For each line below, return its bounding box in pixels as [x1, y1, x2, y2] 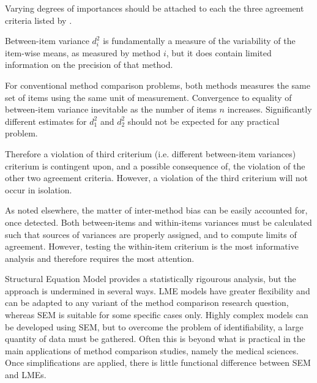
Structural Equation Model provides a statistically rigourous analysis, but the [5, 272, 296, 285]
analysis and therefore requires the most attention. [5, 251, 195, 264]
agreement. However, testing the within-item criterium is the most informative [5, 240, 299, 253]
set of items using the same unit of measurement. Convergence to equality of [5, 91, 292, 103]
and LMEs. [5, 368, 47, 381]
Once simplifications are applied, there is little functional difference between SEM [5, 356, 311, 369]
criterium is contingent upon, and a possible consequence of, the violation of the [5, 159, 305, 172]
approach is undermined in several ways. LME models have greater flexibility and [5, 284, 310, 297]
